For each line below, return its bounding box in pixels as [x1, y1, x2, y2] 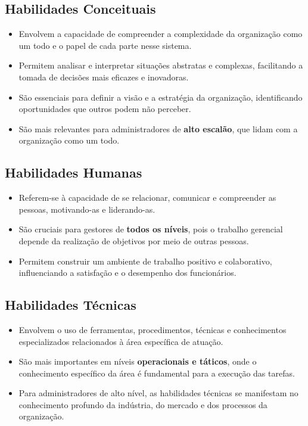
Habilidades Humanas [5, 163, 142, 182]
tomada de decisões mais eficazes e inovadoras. [18, 70, 189, 83]
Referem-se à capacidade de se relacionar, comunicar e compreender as [18, 191, 276, 204]
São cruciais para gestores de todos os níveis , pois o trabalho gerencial [18, 223, 283, 235]
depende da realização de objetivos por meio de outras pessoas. [18, 234, 249, 247]
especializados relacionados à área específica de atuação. [18, 335, 223, 347]
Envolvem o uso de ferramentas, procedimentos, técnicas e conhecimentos [18, 323, 287, 335]
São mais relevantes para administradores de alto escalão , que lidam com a [18, 122, 298, 135]
